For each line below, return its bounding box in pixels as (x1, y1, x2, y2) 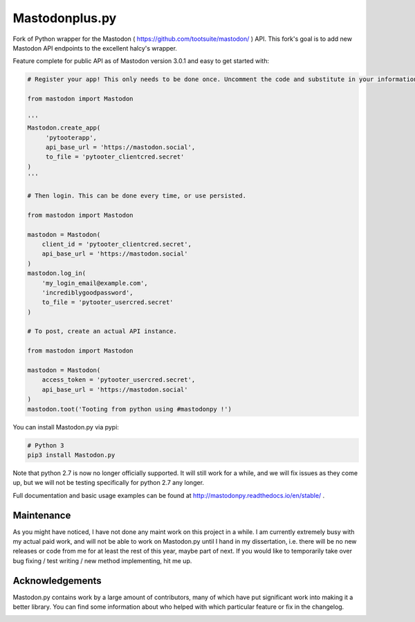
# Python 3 (27, 441, 64, 450)
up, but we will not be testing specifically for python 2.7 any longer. (12, 479, 204, 487)
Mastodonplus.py (12, 10, 117, 26)
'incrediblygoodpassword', (41, 288, 134, 296)
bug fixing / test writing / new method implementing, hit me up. (12, 556, 192, 565)
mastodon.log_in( (27, 269, 86, 277)
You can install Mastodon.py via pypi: (12, 423, 119, 431)
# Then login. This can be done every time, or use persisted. (27, 192, 247, 199)
